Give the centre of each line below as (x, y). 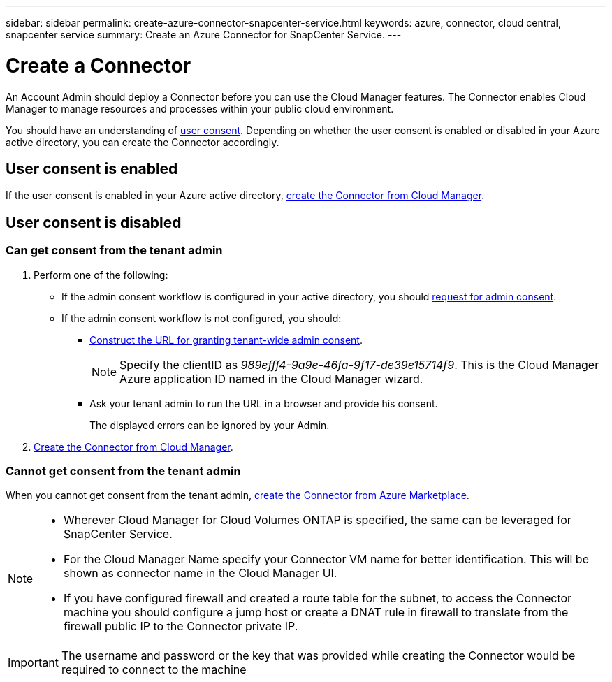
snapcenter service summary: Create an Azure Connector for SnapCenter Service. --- (204, 35)
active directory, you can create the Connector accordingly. (143, 142)
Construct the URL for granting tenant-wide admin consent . (226, 340)
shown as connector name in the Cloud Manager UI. (201, 573)
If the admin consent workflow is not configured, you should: (202, 318)
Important (33, 663)
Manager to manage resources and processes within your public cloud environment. (200, 108)
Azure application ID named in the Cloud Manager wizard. (271, 378)
